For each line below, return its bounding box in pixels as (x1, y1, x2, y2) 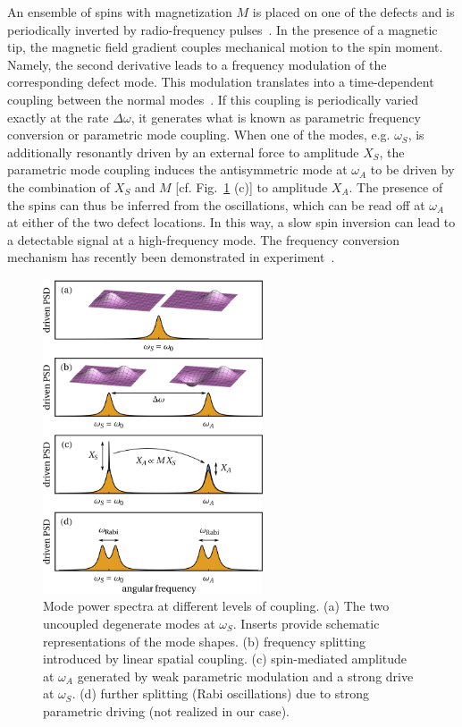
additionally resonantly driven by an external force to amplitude (7, 142, 359, 161)
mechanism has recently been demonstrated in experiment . (7, 248, 335, 266)
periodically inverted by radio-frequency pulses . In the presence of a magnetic (7, 20, 438, 38)
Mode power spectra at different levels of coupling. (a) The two (43, 596, 390, 615)
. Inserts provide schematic (232, 613, 380, 632)
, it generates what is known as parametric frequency (130, 107, 421, 126)
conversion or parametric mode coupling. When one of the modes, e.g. (7, 125, 391, 144)
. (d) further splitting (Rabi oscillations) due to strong (71, 684, 370, 703)
